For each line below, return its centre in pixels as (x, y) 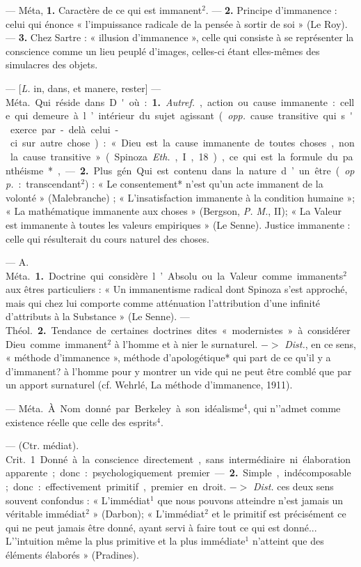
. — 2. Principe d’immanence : (271, 10)
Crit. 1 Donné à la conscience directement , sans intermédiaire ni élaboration (178, 459)
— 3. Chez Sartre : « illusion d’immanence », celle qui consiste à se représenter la (180, 37)
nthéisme (25, 170)
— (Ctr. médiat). (42, 445)
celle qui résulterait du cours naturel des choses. (107, 238)
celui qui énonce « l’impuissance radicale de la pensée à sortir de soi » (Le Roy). (177, 23)
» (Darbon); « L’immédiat (149, 514)
